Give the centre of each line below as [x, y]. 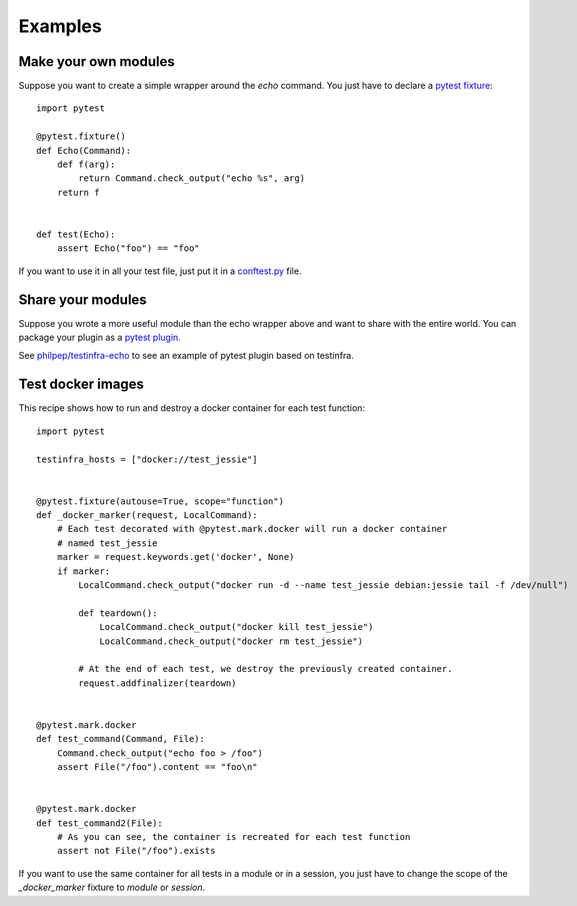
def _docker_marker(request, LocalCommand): [147, 515]
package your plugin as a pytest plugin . [100, 337]
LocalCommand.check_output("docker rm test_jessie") [231, 641]
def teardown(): [118, 613]
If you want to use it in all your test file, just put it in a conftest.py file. [160, 271]
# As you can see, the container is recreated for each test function [233, 837]
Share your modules [82, 299]
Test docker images [81, 384]
